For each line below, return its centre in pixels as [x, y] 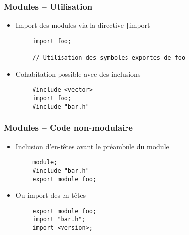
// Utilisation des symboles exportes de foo [109, 58]
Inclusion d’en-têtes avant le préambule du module [92, 146]
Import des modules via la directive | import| [84, 25]
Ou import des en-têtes [51, 195]
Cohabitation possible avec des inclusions [78, 73]
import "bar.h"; [59, 219]
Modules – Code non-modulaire [68, 128]
